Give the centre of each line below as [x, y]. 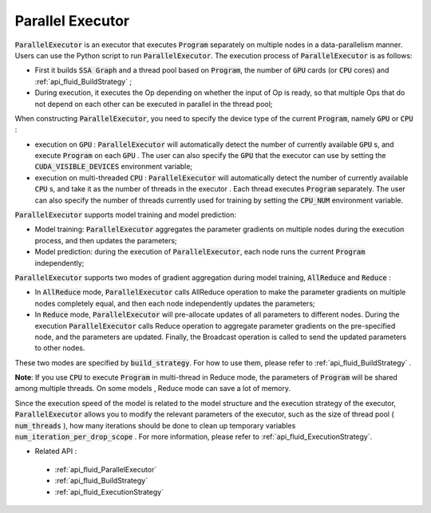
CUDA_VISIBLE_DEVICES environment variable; [114, 167]
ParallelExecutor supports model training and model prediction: [126, 215]
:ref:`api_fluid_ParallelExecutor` [106, 469]
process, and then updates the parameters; [106, 240]
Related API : [56, 452]
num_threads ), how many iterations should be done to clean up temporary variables [155, 425]
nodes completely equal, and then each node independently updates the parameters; [175, 303]
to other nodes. [60, 348]
